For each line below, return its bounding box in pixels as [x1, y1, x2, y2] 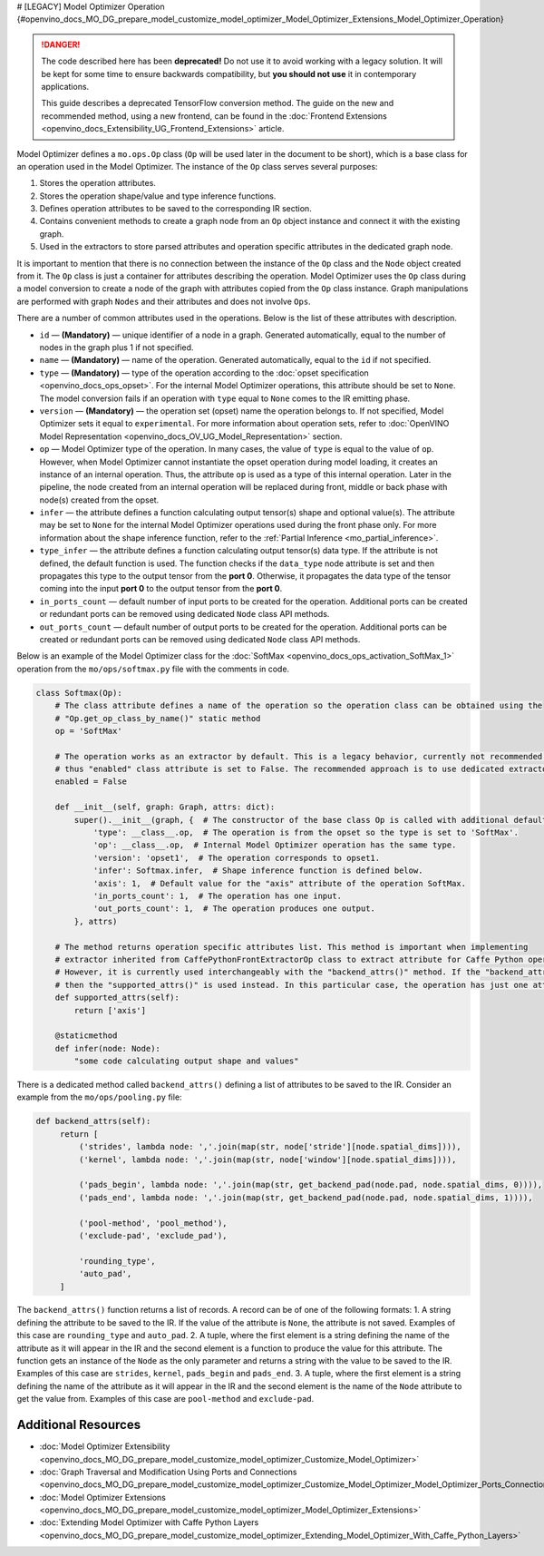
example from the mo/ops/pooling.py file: [16, 1091, 182, 1102]
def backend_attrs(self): [35, 1116, 151, 1127]
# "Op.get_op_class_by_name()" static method [54, 713, 261, 723]
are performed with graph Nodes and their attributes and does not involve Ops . [16, 296, 312, 307]
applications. [41, 81, 90, 92]
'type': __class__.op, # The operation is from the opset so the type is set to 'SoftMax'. [92, 827, 519, 838]
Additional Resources [16, 1417, 141, 1433]
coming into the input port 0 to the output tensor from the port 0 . [39, 583, 283, 594]
